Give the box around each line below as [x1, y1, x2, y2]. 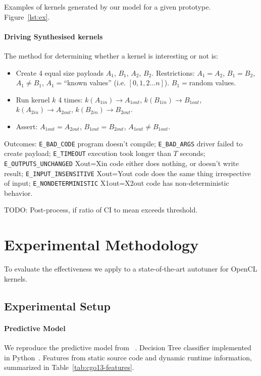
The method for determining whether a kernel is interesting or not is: [4, 50, 218, 61]
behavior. [4, 187, 33, 198]
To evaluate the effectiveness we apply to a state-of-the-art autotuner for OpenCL [4, 263, 257, 274]
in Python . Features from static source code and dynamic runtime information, [4, 352, 252, 362]
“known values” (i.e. [64, 77, 126, 88]
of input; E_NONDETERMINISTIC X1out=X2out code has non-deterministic [4, 178, 229, 188]
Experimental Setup [4, 298, 111, 313]
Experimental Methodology [4, 234, 199, 255]
